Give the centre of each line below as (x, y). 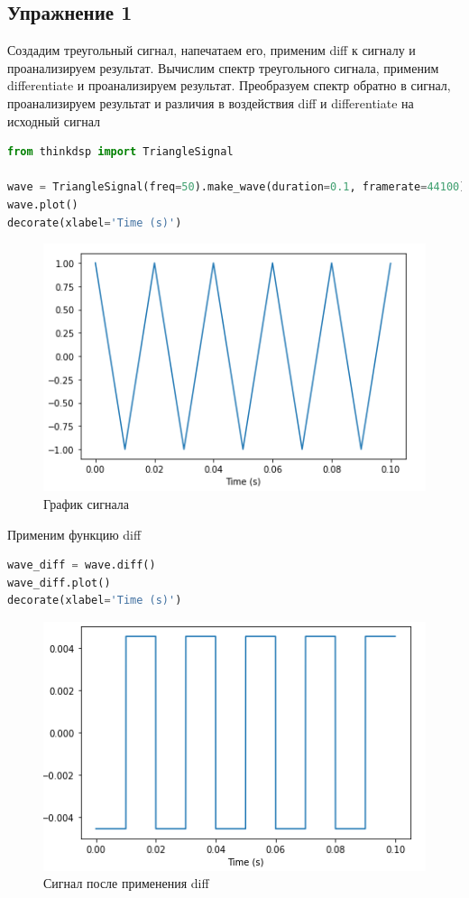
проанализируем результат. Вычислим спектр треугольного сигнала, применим (223, 67)
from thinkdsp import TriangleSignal (120, 152)
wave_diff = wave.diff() (82, 565)
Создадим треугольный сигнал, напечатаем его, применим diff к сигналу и (212, 50)
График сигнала (86, 504)
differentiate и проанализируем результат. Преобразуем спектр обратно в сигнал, (229, 85)
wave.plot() (43, 204)
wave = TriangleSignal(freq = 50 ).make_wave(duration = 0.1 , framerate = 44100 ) (237, 187)
